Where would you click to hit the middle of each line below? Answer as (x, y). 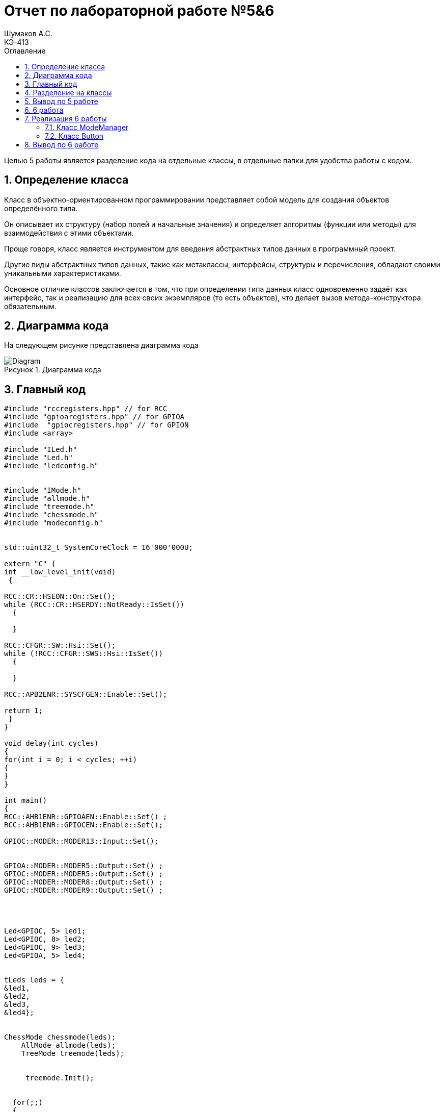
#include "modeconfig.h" (53, 523)
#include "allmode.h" (47, 499)
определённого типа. (41, 208)
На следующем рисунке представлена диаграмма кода (101, 345)
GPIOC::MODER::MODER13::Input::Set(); (81, 841)
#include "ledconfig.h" (51, 466)
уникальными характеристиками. (63, 273)
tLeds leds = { (34, 980)
